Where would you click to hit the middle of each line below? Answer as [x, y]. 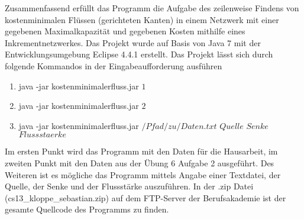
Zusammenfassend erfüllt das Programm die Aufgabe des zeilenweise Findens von [152, 8]
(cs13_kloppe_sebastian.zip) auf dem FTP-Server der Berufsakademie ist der [145, 197]
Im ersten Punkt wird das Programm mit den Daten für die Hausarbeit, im [141, 151]
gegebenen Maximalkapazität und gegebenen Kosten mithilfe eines [125, 31]
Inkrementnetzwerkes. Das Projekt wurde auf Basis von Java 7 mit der [133, 42]
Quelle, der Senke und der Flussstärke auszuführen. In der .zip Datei [129, 186]
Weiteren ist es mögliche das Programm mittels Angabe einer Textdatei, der [143, 174]
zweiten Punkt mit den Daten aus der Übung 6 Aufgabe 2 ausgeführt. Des [140, 162]
